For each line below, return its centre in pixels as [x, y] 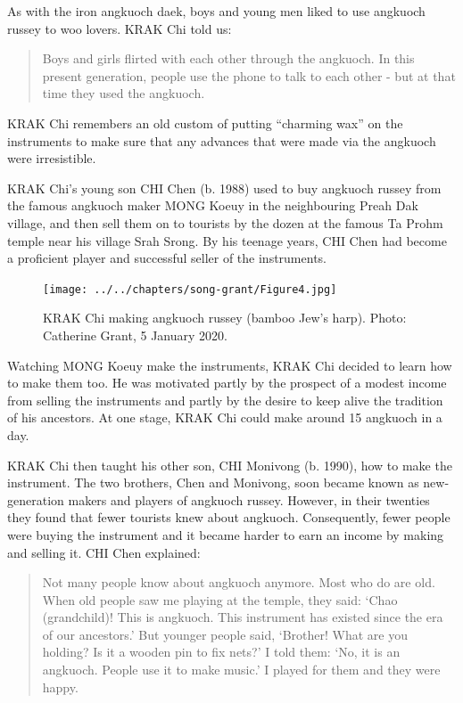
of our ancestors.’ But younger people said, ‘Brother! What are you [225, 634]
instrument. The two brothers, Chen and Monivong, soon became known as [213, 482]
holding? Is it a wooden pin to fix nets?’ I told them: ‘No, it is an [221, 652]
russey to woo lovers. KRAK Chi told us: [120, 28]
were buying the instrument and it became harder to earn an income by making [226, 534]
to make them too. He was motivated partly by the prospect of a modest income [227, 383]
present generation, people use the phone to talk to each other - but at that [249, 75]
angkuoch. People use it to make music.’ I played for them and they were [241, 670]
